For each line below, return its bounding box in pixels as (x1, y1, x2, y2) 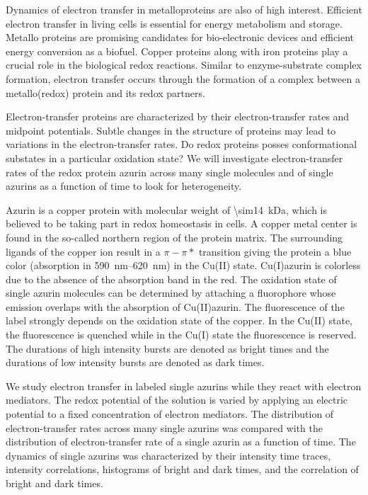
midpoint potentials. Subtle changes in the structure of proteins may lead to (6, 123, 336, 137)
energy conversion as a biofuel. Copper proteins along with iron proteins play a (6, 43, 348, 58)
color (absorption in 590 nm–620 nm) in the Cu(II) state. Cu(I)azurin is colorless (6, 258, 361, 273)
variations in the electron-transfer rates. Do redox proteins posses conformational (6, 137, 357, 152)
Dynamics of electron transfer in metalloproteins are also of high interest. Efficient (6, 2, 362, 16)
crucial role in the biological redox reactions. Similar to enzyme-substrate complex (6, 57, 362, 72)
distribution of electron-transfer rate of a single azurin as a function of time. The (6, 434, 356, 449)
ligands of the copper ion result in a (6, 244, 161, 258)
